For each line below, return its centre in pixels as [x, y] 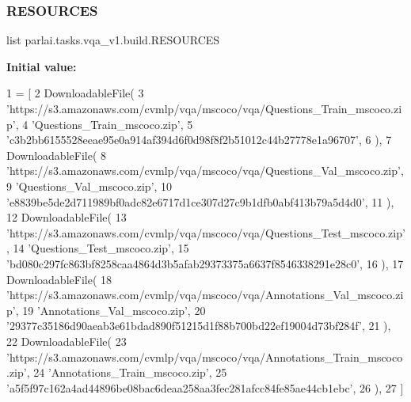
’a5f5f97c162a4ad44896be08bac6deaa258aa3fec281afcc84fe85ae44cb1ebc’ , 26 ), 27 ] [205, 387]
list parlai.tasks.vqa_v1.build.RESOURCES [113, 40]
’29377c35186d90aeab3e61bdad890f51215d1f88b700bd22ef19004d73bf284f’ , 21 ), [199, 326]
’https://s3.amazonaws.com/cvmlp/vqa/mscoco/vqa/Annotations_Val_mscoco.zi [205, 295]
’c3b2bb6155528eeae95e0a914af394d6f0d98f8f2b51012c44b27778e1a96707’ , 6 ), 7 [199, 140]
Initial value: [42, 66]
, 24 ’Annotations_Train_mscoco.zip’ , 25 [127, 372]
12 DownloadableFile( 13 [67, 217]
